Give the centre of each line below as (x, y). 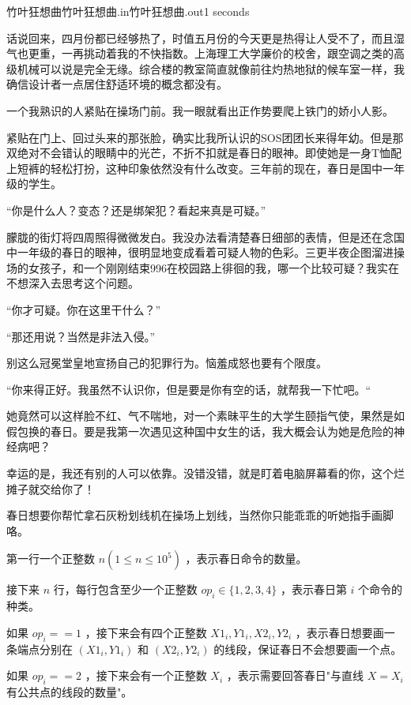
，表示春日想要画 (339, 632)
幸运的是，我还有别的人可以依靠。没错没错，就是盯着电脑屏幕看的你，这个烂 (205, 473)
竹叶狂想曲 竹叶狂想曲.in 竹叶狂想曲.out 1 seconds (128, 11)
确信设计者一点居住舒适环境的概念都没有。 (117, 84)
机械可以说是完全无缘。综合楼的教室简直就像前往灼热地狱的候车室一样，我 (211, 68)
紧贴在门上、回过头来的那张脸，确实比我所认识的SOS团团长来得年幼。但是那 (205, 137)
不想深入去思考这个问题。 (73, 283)
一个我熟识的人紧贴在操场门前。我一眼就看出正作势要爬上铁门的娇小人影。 (200, 110)
